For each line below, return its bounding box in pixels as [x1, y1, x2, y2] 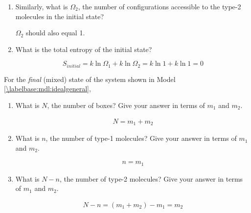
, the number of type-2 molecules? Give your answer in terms [59, 173, 243, 184]
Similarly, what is [15, 1, 68, 11]
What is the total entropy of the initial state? [15, 44, 152, 54]
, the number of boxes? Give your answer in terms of [47, 100, 205, 110]
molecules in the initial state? [15, 11, 104, 21]
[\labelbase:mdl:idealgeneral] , [4, 83, 91, 94]
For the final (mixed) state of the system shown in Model [4, 74, 176, 84]
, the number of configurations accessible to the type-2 [78, 1, 241, 11]
